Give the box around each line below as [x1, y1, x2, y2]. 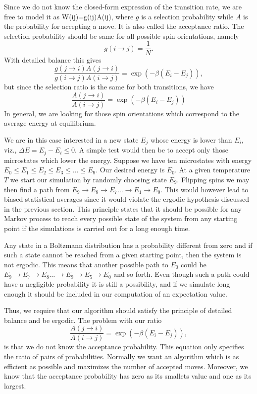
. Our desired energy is [96, 164, 165, 175]
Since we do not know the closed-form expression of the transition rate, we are [4, 1, 242, 11]
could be [181, 259, 206, 269]
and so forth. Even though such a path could [113, 269, 250, 279]
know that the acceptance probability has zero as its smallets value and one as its [4, 371, 252, 381]
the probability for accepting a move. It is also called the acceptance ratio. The [4, 21, 244, 31]
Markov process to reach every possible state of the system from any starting [4, 213, 238, 224]
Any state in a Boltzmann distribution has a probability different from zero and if [4, 239, 253, 250]
